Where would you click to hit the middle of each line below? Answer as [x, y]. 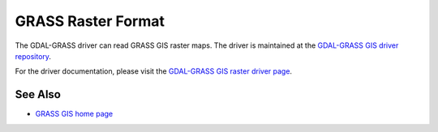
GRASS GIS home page [74, 114]
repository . [33, 56]
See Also [38, 94]
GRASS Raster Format [90, 21]
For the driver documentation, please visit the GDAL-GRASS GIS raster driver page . [153, 71]
